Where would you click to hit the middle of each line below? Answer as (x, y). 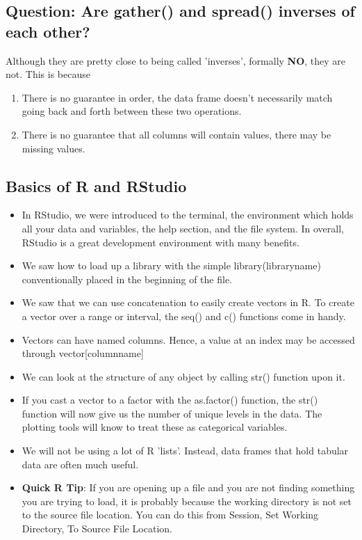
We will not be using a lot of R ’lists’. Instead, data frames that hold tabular (185, 451)
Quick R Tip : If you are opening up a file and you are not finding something (188, 487)
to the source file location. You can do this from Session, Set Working (170, 515)
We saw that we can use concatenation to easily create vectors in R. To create (188, 302)
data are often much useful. (80, 464)
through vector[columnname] (83, 353)
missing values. (54, 148)
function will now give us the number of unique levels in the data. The (172, 413)
